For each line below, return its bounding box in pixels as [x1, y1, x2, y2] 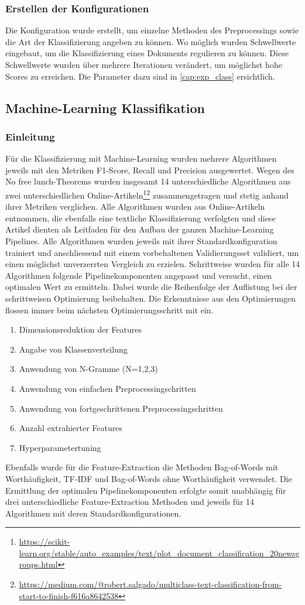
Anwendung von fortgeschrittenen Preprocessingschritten [19, 402, 223, 414]
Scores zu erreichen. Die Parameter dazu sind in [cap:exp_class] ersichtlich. [5, 70, 275, 82]
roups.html [19, 558, 58, 570]
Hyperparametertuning [19, 441, 101, 453]
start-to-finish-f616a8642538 [19, 589, 119, 601]
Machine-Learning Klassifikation [5, 98, 205, 117]
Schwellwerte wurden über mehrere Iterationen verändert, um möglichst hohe [5, 59, 282, 70]
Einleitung [5, 129, 55, 143]
